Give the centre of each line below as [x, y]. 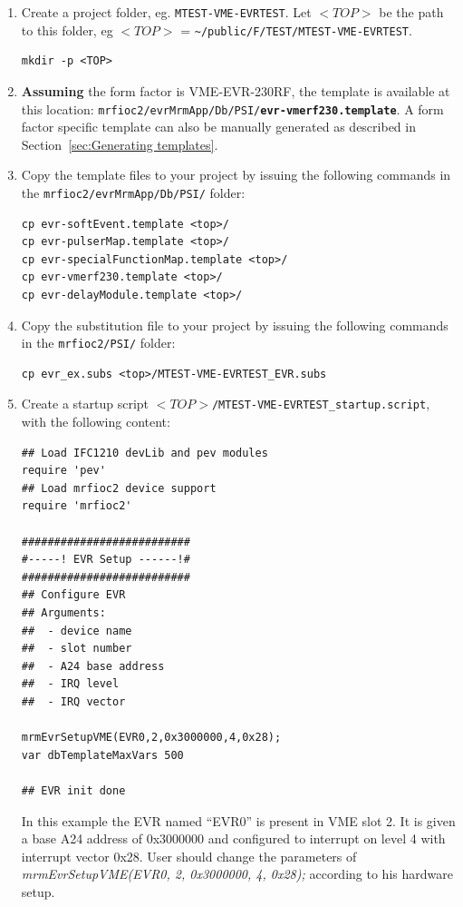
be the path [411, 12]
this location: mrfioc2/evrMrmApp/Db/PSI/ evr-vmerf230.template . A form [232, 108]
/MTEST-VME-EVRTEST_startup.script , [321, 404]
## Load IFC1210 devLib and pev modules [145, 453]
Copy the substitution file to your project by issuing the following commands [235, 325]
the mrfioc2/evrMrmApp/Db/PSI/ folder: [133, 192]
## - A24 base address [93, 666]
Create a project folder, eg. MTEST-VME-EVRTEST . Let [166, 12]
